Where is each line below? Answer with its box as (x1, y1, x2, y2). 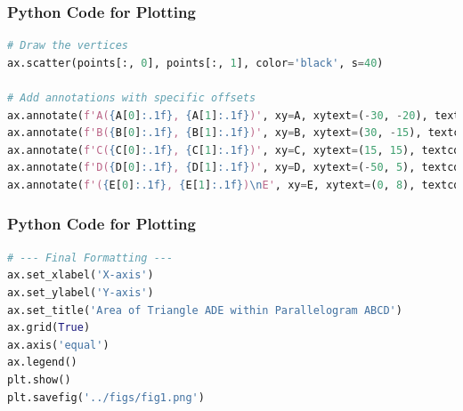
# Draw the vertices (7, 39, 129, 52)
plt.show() (7, 373, 71, 386)
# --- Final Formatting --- (7, 251, 174, 264)
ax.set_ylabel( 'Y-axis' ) (7, 286, 154, 299)
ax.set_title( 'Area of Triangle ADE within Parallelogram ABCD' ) (7, 303, 402, 317)
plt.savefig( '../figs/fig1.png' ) (7, 391, 205, 404)
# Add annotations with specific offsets (7, 92, 256, 104)
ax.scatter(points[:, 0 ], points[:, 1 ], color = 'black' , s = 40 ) (7, 56, 384, 69)
